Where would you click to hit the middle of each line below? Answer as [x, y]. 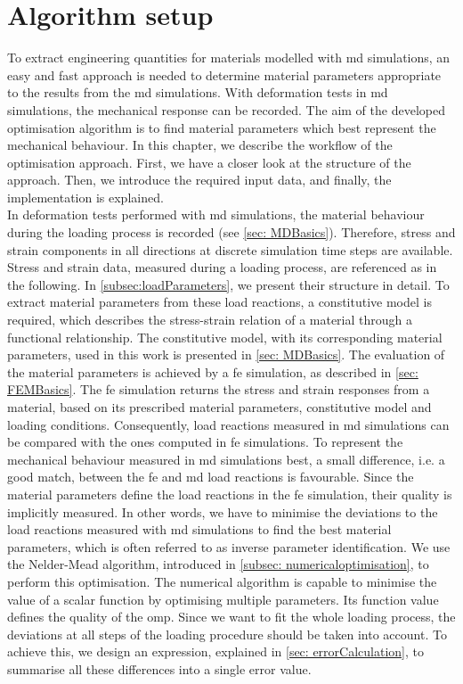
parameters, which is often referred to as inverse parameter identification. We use [229, 546]
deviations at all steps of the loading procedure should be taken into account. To [227, 634]
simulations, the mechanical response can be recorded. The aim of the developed [226, 109]
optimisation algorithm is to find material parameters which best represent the [222, 127]
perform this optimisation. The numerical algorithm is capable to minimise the [222, 581]
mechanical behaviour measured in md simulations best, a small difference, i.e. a [226, 459]
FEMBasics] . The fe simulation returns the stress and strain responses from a [219, 389]
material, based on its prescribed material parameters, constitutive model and [219, 407]
